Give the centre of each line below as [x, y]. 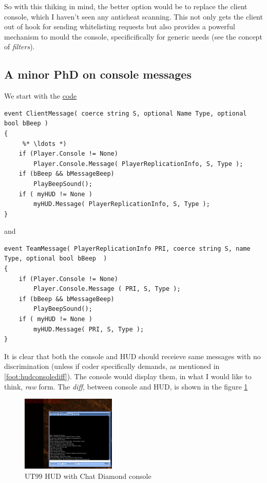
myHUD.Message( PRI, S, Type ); [89, 329]
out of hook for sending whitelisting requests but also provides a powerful [120, 26]
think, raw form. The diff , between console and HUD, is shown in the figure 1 [126, 386]
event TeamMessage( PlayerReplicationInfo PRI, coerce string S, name [127, 248]
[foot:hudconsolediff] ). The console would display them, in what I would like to [128, 376]
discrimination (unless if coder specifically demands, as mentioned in [112, 366]
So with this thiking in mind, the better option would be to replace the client [126, 6]
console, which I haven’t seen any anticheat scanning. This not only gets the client [133, 16]
